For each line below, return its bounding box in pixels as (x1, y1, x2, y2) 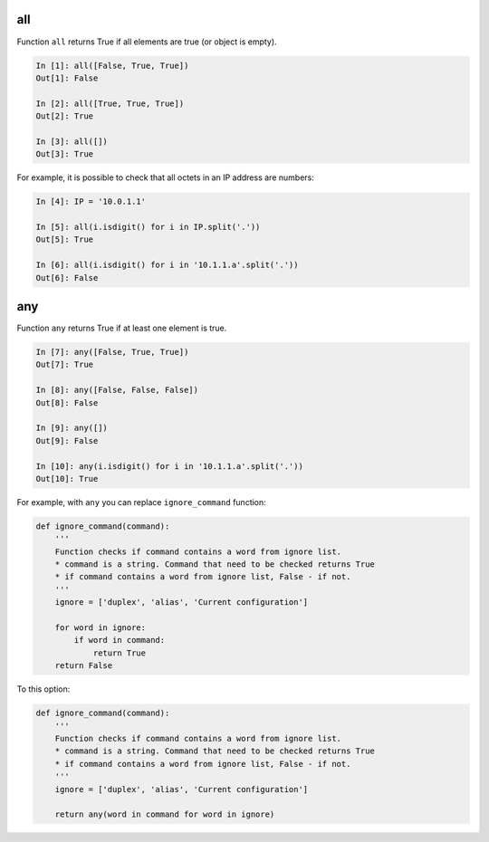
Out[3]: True (35, 149, 94, 159)
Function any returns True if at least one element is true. (16, 322, 227, 334)
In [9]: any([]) (35, 423, 109, 434)
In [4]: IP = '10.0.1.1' (35, 196, 147, 207)
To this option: (16, 684, 71, 694)
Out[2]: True (35, 111, 94, 121)
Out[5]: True (35, 234, 94, 244)
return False (54, 661, 113, 671)
